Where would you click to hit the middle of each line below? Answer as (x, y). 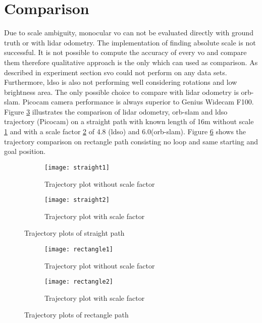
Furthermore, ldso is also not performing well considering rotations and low (121, 82)
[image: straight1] (77, 167)
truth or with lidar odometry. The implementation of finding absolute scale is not (130, 42)
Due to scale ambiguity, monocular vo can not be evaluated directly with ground (129, 33)
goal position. (25, 151)
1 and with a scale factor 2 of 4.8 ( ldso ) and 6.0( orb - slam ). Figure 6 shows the (125, 131)
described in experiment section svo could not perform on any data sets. (116, 72)
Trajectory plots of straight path (74, 233)
